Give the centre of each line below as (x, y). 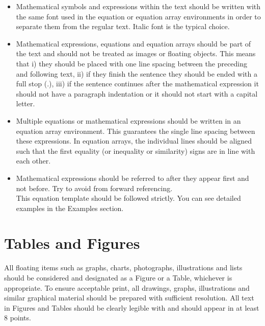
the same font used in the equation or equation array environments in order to (138, 16)
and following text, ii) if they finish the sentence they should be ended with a (137, 73)
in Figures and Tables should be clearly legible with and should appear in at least (132, 307)
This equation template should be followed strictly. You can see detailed (128, 198)
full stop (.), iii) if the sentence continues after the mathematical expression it (137, 84)
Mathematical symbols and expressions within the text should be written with (138, 6)
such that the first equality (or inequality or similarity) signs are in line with (136, 150)
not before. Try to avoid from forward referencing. (94, 188)
